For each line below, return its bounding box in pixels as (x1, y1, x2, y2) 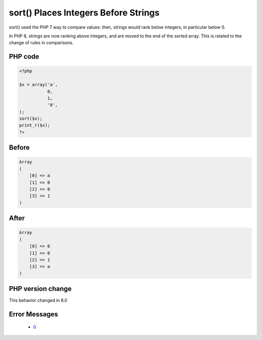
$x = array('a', (19, 82, 58, 87)
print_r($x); (19, 123, 50, 128)
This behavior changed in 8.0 (9, 297, 67, 303)
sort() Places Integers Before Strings (9, 7, 160, 18)
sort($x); (19, 116, 43, 121)
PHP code (9, 52, 39, 61)
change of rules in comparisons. (9, 40, 74, 46)
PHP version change (9, 285, 72, 293)
